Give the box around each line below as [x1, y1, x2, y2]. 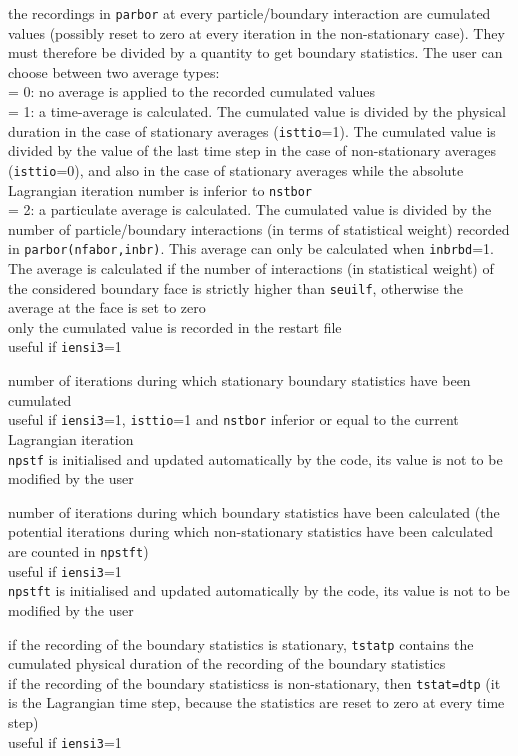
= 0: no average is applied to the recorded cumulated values [8, 81, 375, 102]
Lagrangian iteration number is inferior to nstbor [8, 179, 313, 200]
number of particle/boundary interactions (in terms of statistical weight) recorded [8, 218, 510, 239]
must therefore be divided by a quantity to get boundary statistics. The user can [8, 42, 503, 63]
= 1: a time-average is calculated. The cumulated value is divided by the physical [8, 101, 507, 122]
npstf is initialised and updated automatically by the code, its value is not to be [8, 448, 503, 469]
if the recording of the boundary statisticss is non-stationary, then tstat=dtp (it [8, 672, 501, 693]
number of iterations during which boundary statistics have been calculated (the [8, 501, 500, 522]
